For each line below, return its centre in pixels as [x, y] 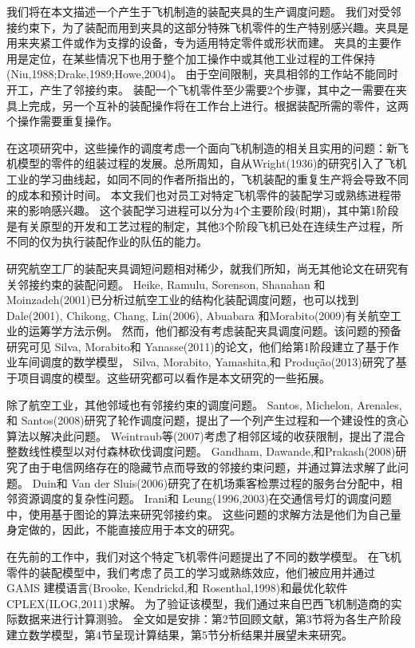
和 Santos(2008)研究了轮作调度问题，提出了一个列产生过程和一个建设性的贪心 [207, 420]
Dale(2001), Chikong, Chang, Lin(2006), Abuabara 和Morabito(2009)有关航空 [198, 315]
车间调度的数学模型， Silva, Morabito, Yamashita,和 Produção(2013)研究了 [206, 362]
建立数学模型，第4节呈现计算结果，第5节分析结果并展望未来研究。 [180, 634]
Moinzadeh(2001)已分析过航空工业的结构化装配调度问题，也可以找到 [183, 300]
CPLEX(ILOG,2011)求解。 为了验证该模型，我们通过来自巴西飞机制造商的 [199, 603]
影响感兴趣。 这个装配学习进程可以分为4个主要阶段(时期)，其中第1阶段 [213, 210]
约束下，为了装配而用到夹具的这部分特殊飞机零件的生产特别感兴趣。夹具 [207, 27]
